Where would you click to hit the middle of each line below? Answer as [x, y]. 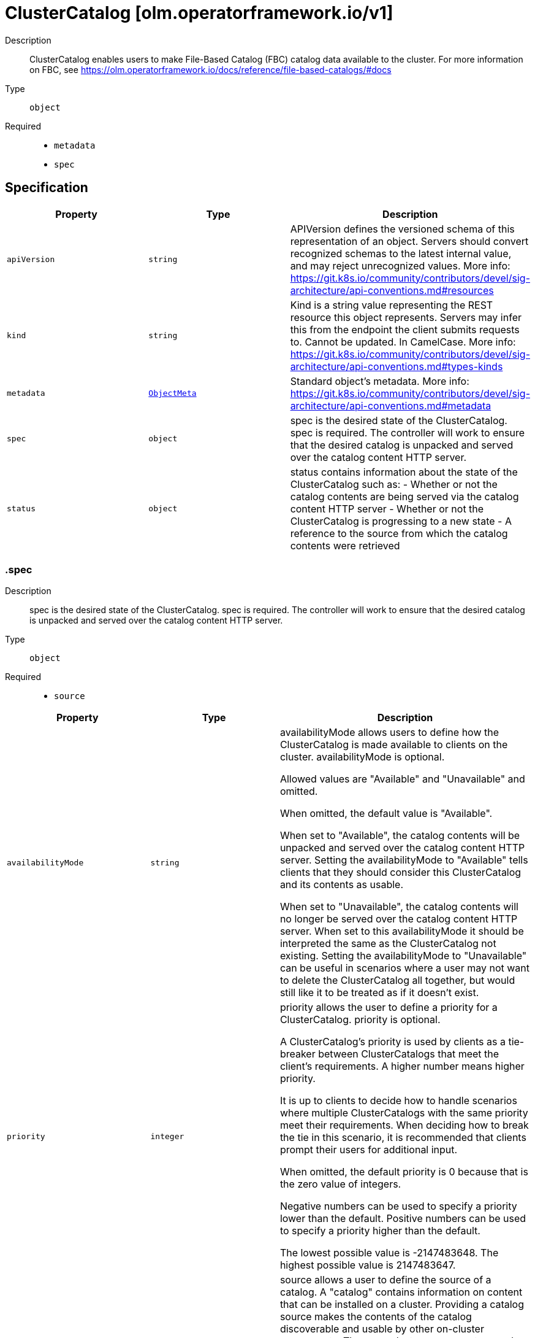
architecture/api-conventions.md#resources [392, 290]
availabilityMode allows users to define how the [389, 733]
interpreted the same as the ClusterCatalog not [388, 944]
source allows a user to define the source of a [385, 1280]
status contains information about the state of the [404, 472]
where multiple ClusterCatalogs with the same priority [404, 1113]
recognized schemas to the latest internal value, [401, 253]
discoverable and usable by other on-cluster [382, 1329]
